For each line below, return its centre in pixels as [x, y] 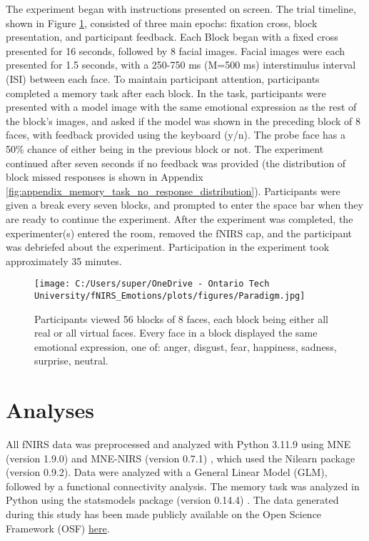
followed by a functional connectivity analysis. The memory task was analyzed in [183, 486]
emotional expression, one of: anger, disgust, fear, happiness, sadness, [186, 346]
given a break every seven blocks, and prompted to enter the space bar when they [184, 205]
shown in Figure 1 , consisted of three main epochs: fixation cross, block [162, 23]
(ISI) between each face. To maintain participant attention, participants [163, 78]
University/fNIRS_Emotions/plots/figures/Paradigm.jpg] [170, 296]
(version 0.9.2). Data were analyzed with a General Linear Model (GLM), [167, 472]
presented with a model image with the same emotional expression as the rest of [181, 107]
